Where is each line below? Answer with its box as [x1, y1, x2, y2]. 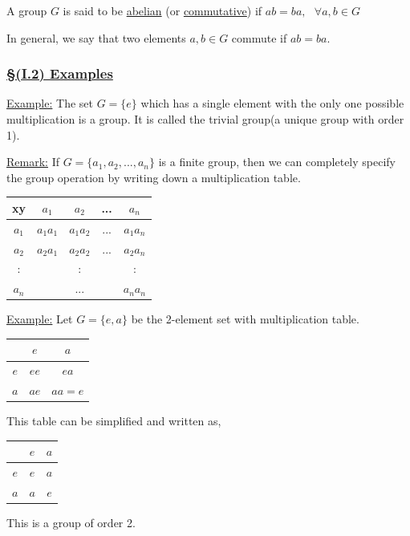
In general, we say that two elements [6, 29, 186, 46]
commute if [231, 29, 287, 46]
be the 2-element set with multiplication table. [131, 311, 359, 327]
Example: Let [6, 311, 73, 327]
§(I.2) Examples [6, 63, 113, 83]
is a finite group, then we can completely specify [158, 153, 396, 170]
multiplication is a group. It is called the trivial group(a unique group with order [6, 111, 404, 127]
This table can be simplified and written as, [6, 412, 221, 429]
